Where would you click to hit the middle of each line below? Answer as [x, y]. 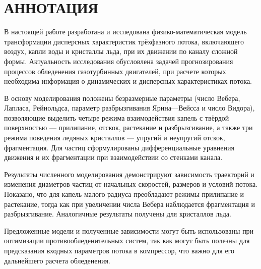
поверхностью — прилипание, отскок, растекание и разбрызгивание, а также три [128, 127]
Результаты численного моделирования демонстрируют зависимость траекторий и [129, 174]
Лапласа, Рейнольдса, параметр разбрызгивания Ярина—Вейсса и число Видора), [129, 108]
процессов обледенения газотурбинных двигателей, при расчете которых [115, 71]
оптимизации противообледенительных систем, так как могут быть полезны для [127, 240]
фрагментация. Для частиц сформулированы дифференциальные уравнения [119, 147]
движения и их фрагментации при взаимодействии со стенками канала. [113, 157]
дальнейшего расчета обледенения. [57, 260]
